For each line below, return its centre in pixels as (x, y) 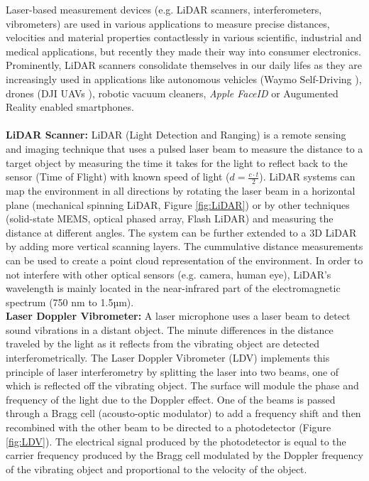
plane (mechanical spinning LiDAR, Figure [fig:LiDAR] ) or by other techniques (178, 204)
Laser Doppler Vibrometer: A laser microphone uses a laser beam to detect (178, 316)
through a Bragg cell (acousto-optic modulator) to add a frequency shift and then (183, 413)
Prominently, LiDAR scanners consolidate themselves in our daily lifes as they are (184, 65)
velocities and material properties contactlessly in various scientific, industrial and (184, 37)
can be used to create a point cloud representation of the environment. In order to (184, 260)
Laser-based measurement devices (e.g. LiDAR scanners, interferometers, (164, 9)
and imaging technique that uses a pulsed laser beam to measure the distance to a (184, 148)
